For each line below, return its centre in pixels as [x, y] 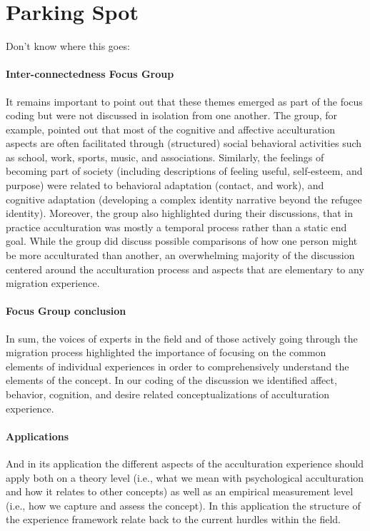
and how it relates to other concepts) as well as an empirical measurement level [180, 491]
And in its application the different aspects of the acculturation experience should [185, 463]
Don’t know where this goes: [68, 46]
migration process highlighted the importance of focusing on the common [166, 352]
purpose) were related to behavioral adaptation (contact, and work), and [165, 185]
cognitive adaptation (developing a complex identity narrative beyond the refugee [184, 199]
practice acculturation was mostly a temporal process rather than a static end [176, 227]
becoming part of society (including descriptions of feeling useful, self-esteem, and [184, 171]
